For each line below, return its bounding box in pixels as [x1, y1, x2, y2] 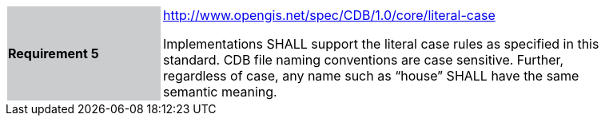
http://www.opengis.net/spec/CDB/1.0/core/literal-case [163, 7, 496, 23]
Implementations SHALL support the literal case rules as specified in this [163, 36, 599, 52]
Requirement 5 [8, 45, 99, 61]
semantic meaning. [163, 84, 277, 100]
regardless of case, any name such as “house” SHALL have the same [163, 68, 579, 84]
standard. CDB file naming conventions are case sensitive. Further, [163, 52, 564, 68]
